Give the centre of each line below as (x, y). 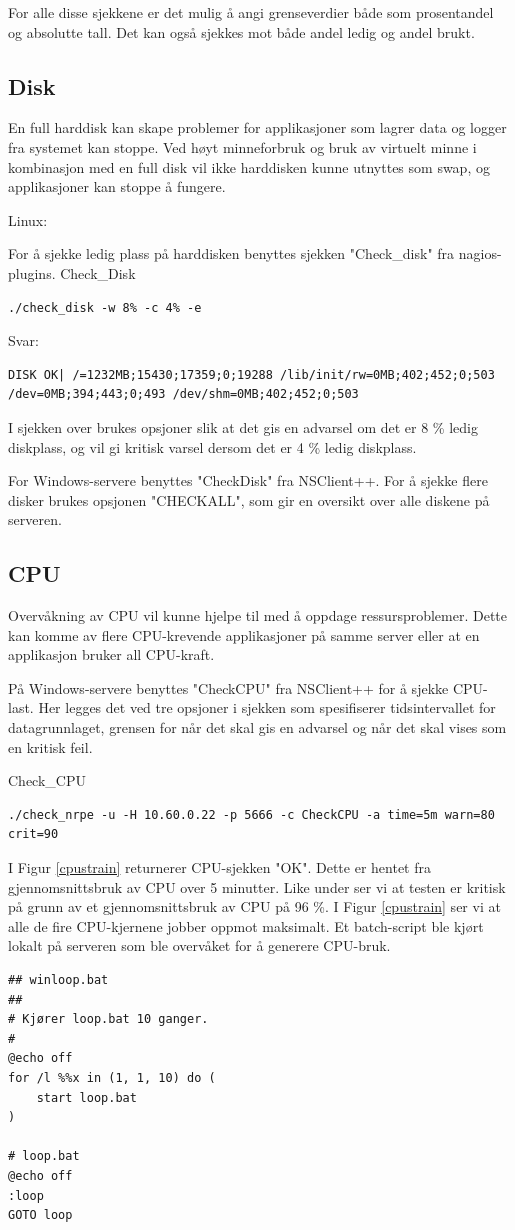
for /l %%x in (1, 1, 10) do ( (112, 1077)
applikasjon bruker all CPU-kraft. (111, 654)
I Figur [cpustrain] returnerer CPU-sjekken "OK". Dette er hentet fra (219, 867)
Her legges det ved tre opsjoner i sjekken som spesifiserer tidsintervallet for (267, 707)
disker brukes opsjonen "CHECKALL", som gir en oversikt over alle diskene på (249, 499)
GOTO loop (40, 1215)
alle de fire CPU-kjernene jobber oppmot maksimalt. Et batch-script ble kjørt (246, 925)
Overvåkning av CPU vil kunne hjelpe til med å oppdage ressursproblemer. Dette (257, 615)
